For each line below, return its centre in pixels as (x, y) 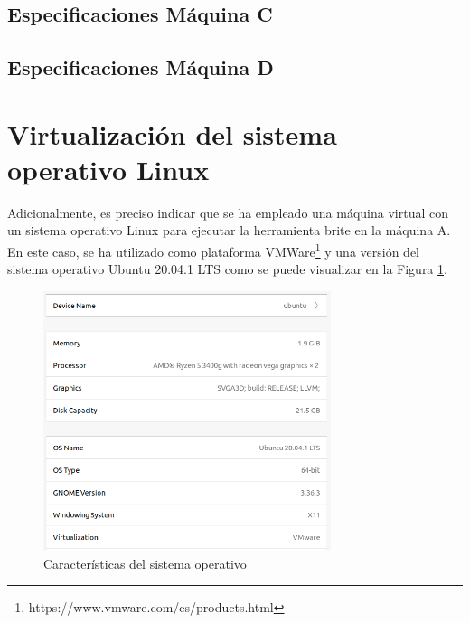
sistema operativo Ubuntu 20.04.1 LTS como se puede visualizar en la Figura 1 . (227, 269)
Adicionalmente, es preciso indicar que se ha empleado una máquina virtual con (228, 212)
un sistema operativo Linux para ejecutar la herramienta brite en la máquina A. (229, 230)
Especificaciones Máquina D (141, 67)
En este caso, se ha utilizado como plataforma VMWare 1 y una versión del (214, 250)
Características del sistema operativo (145, 563)
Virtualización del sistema (172, 133)
